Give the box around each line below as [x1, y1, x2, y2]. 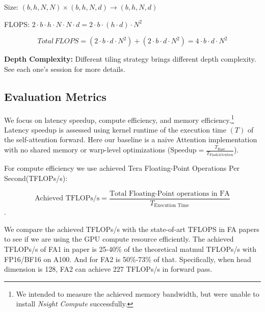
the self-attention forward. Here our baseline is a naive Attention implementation [4, 134, 257, 145]
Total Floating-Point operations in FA [109, 190, 230, 197]
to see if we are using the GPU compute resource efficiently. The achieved [4, 233, 234, 244]
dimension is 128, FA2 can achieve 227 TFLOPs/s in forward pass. [4, 264, 213, 274]
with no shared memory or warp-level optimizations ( [4, 144, 171, 155]
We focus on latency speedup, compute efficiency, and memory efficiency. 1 [4, 113, 234, 125]
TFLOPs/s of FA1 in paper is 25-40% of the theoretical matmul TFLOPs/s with [4, 243, 256, 254]
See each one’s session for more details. [4, 63, 125, 74]
